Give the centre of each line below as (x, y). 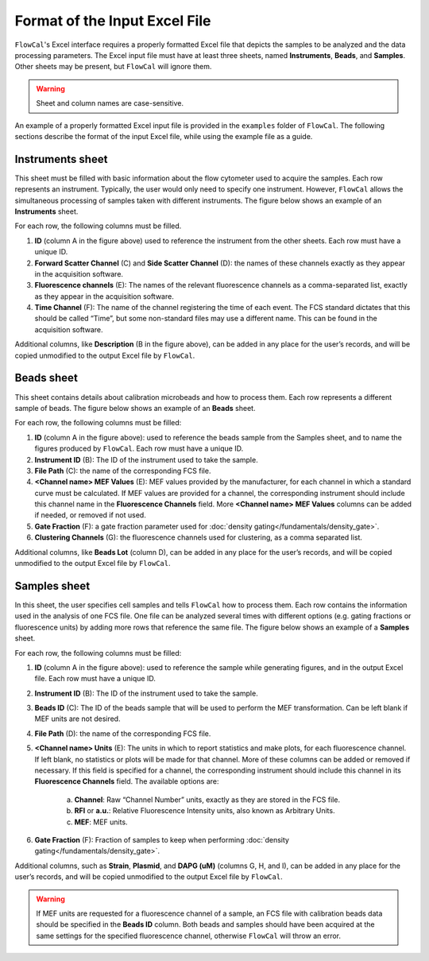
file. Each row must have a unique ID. (95, 679)
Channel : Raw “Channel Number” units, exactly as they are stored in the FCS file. (207, 800)
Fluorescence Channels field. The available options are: (127, 781)
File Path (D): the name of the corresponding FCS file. (123, 733)
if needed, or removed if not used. (90, 515)
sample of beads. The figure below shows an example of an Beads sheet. (135, 408)
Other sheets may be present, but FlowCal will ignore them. (113, 67)
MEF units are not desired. (77, 719)
